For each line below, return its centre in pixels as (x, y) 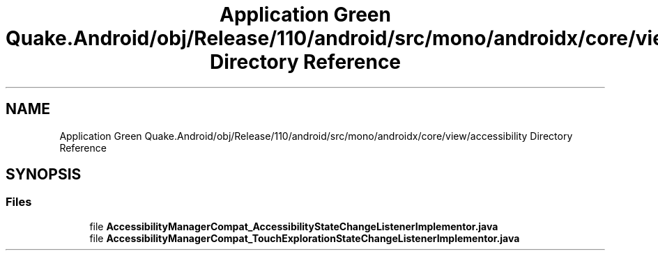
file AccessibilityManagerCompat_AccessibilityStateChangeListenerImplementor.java (294, 226)
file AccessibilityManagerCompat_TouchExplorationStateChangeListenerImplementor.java (305, 238)
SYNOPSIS (44, 175)
